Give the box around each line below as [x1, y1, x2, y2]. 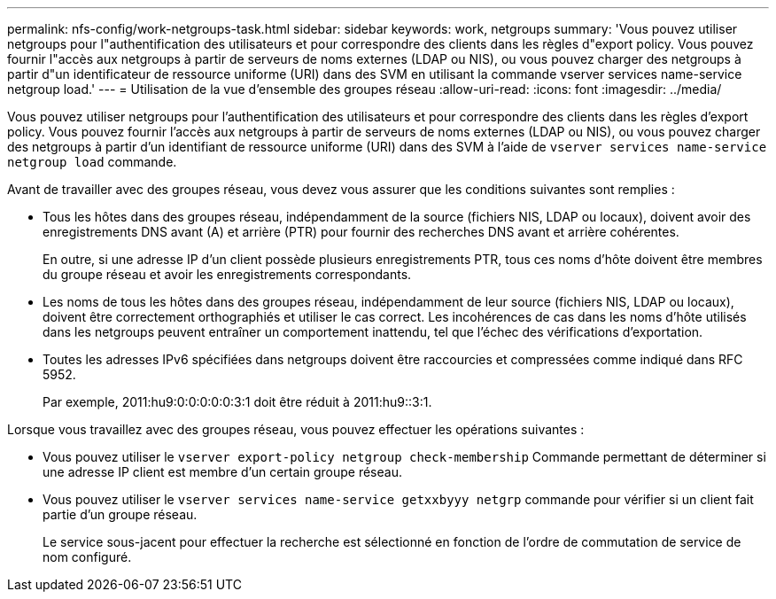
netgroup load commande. [7, 154, 177, 169]
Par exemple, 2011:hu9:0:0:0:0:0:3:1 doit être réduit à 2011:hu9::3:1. [43, 394, 432, 409]
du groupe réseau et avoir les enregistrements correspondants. [43, 267, 412, 282]
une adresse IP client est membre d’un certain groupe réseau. [43, 464, 402, 479]
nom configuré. [43, 549, 132, 564]
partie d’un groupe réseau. [43, 507, 198, 522]
